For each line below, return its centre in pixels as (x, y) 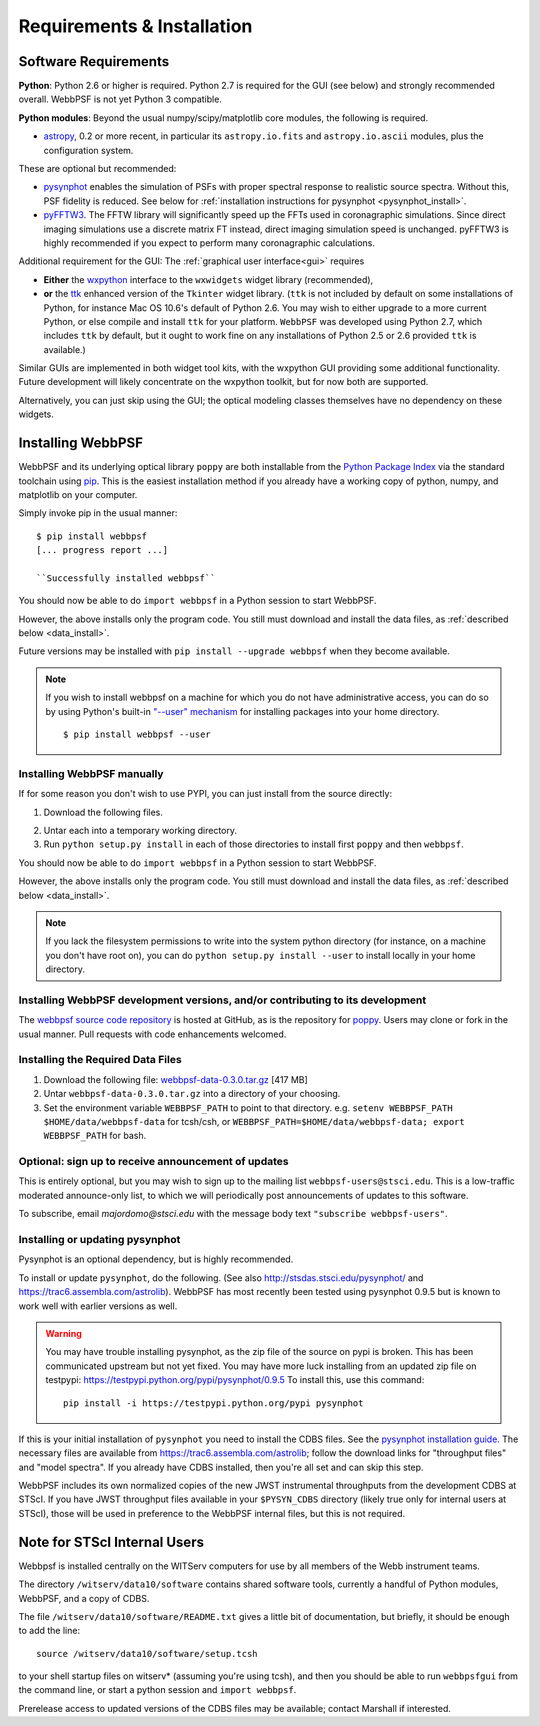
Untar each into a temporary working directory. (140, 830)
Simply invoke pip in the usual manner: (98, 513)
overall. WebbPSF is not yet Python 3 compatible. (120, 99)
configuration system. (88, 150)
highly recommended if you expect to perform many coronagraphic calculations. (209, 242)
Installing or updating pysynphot (99, 1239)
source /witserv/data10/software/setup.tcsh (147, 1653)
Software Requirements (94, 61)
